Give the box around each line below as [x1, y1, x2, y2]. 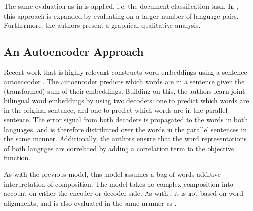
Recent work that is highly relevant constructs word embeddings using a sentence [4, 66, 247, 77]
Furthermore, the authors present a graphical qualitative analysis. [4, 20, 201, 30]
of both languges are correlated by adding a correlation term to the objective [4, 143, 234, 153]
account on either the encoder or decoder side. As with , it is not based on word [4, 188, 244, 198]
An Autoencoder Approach [4, 44, 144, 59]
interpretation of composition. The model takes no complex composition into [4, 178, 233, 189]
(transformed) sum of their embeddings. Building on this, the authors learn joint [4, 86, 245, 96]
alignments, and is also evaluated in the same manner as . [4, 197, 177, 208]
